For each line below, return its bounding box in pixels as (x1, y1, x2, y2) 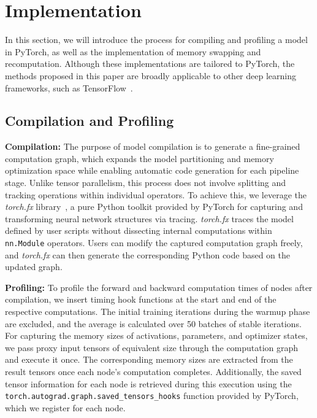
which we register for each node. (5, 401, 126, 414)
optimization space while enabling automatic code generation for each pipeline (5, 164, 299, 177)
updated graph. (5, 260, 63, 273)
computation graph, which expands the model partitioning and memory (5, 152, 274, 164)
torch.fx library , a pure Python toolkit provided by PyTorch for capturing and (5, 200, 303, 213)
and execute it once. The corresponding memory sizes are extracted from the (5, 353, 293, 366)
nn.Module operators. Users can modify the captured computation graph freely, (5, 236, 303, 249)
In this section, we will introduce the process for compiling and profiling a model (5, 33, 308, 46)
